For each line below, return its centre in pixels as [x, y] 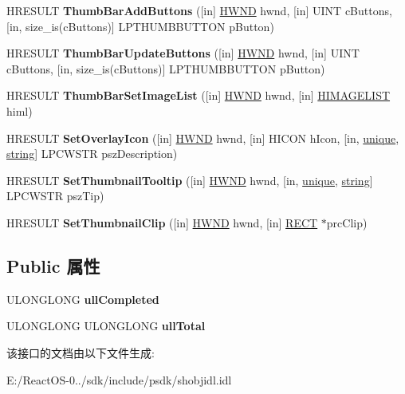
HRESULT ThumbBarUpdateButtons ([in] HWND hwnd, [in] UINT [183, 53]
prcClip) [347, 222]
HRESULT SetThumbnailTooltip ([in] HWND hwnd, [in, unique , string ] [190, 180]
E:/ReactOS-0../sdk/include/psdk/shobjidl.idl [119, 379]
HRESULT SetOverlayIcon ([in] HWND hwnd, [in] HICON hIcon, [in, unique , [203, 138]
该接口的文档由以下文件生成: [81, 352]
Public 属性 [53, 265]
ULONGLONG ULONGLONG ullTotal [106, 326]
